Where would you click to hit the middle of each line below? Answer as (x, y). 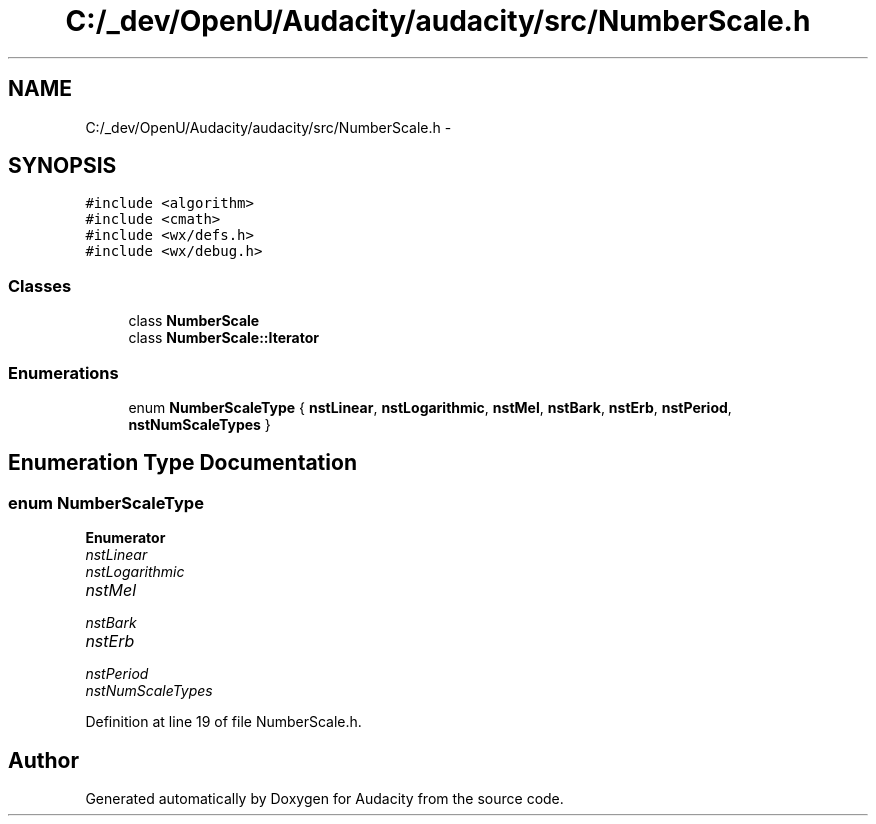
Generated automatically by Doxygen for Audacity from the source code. (324, 798)
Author (43, 760)
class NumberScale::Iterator (223, 338)
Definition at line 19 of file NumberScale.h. (223, 722)
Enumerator (125, 538)
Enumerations (63, 372)
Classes (40, 285)
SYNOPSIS (62, 166)
